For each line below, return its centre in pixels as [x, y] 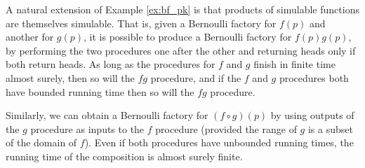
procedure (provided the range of [226, 128]
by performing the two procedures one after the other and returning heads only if [181, 50]
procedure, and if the [196, 77]
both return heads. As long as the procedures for [111, 64]
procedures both [314, 77]
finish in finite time [294, 64]
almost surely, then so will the [70, 77]
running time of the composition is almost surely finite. [124, 156]
